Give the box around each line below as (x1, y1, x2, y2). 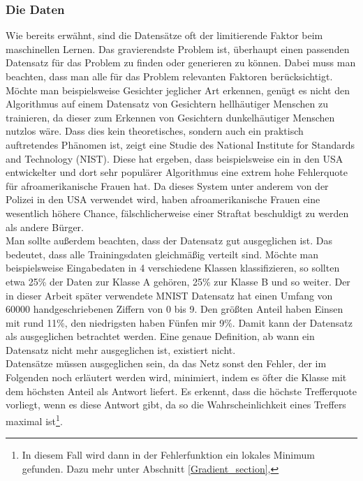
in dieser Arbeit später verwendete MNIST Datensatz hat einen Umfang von (6, 288, 333, 302)
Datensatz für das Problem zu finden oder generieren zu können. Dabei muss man (6, 55, 356, 70)
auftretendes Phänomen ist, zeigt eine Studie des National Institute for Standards (6, 137, 355, 151)
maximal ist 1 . (6, 411, 63, 428)
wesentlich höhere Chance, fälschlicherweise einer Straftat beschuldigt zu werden (6, 205, 349, 220)
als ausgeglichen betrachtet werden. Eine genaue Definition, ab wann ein (6, 329, 315, 343)
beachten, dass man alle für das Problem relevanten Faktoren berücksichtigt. (6, 69, 333, 83)
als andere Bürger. (6, 219, 84, 234)
